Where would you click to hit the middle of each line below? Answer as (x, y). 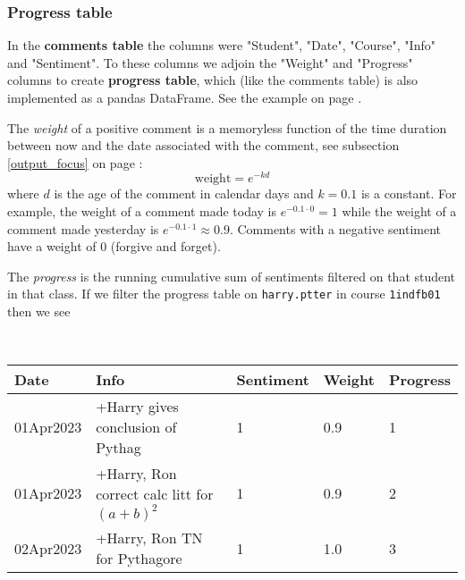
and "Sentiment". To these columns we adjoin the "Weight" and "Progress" (210, 62)
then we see (39, 311)
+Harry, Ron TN (149, 538)
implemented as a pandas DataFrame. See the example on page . (185, 97)
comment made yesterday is (83, 228)
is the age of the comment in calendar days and (184, 193)
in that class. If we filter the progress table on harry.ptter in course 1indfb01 (224, 294)
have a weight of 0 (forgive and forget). (114, 246)
